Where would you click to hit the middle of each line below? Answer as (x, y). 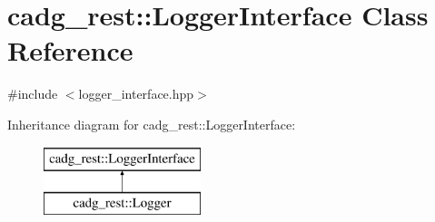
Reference (70, 50)
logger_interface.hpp (136, 94)
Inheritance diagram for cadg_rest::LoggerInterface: (152, 124)
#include (33, 94)
